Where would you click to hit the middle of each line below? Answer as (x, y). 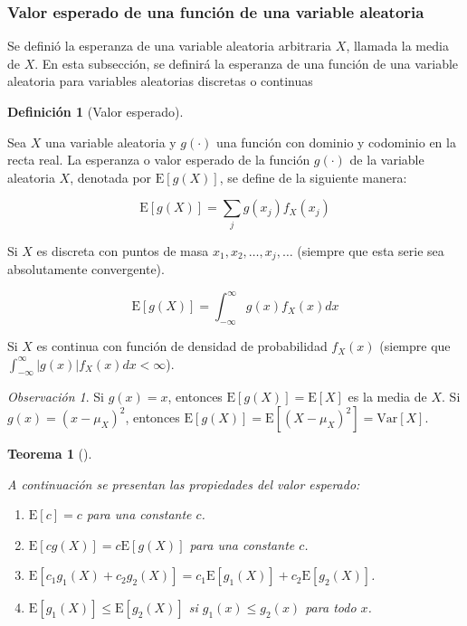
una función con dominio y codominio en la (336, 142)
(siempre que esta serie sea (371, 250)
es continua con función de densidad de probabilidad (182, 346)
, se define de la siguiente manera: (313, 177)
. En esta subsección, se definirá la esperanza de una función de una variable (247, 63)
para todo (331, 607)
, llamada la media (397, 46)
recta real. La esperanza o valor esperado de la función (159, 160)
